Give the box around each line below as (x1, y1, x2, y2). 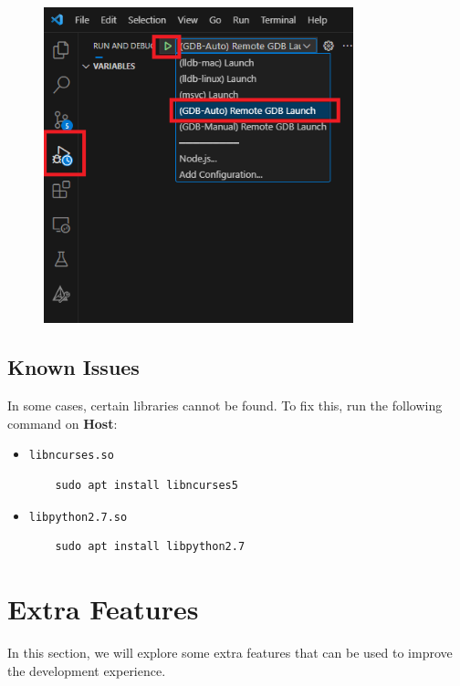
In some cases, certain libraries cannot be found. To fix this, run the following (7, 396, 443, 415)
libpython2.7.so (28, 510, 128, 524)
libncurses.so (28, 449, 114, 463)
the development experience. (7, 660, 166, 680)
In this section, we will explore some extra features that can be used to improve (7, 642, 453, 661)
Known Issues (7, 353, 140, 381)
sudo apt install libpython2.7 (55, 540, 246, 554)
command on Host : (7, 413, 118, 432)
